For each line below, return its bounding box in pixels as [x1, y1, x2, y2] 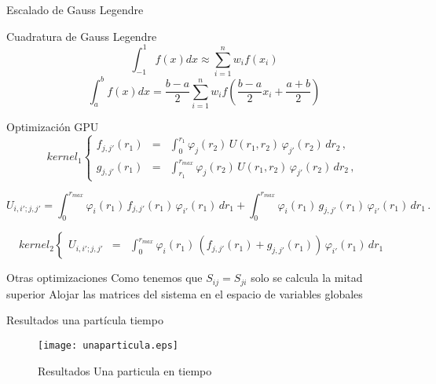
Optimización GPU [6, 118, 99, 134]
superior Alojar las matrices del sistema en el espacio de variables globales [6, 285, 363, 302]
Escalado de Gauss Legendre [6, 2, 144, 17]
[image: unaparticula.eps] [38, 339, 178, 351]
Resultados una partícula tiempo [6, 312, 163, 328]
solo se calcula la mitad [251, 269, 363, 286]
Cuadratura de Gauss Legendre [6, 27, 157, 44]
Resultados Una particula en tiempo [38, 362, 212, 379]
